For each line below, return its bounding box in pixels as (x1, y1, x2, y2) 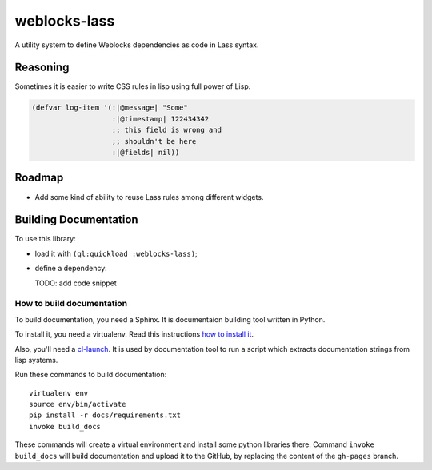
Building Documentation (14, 213, 139, 227)
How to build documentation (14, 298, 128, 309)
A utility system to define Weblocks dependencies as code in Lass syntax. (14, 40, 259, 50)
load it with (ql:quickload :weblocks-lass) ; (34, 249, 198, 258)
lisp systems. (14, 355, 58, 364)
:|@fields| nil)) (111, 148, 180, 157)
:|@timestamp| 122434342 (111, 114, 210, 123)
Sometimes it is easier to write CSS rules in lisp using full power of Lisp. (14, 82, 251, 91)
